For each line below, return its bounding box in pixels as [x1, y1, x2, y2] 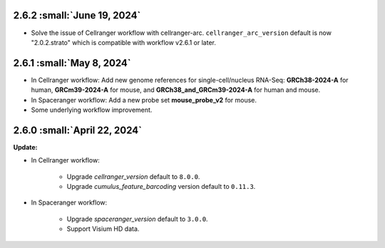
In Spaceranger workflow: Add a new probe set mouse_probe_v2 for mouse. [31, 95, 257, 104]
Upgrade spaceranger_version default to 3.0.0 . [66, 215, 208, 223]
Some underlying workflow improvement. [31, 105, 153, 114]
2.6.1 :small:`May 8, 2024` [13, 57, 131, 69]
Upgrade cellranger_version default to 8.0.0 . [66, 172, 200, 181]
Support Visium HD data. [66, 224, 140, 233]
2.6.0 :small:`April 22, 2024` [13, 124, 143, 136]
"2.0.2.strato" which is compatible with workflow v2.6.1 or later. [31, 38, 217, 46]
